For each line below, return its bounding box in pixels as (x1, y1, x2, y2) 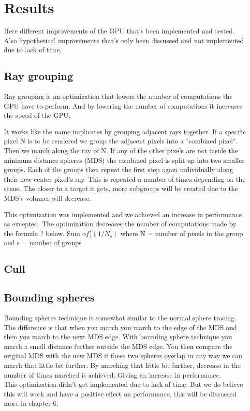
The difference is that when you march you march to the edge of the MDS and (4, 322, 237, 332)
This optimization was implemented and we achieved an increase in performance (4, 209, 242, 219)
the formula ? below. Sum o (4, 228, 86, 238)
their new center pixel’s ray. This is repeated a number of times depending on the (4, 174, 246, 184)
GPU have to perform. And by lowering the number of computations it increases (4, 100, 243, 111)
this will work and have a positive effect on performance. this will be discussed (4, 388, 236, 398)
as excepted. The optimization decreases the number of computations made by (4, 219, 236, 229)
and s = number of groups (4, 237, 82, 248)
